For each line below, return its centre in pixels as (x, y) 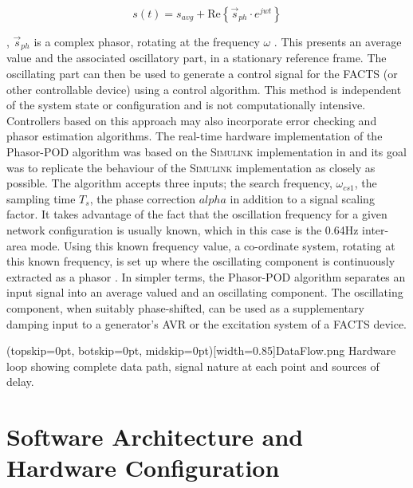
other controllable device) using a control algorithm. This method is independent (204, 89)
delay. (20, 382)
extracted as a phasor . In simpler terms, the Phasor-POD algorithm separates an (206, 276)
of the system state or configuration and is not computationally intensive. (186, 105)
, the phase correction (143, 198)
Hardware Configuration (143, 468)
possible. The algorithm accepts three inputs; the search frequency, (169, 183)
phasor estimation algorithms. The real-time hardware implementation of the (195, 136)
